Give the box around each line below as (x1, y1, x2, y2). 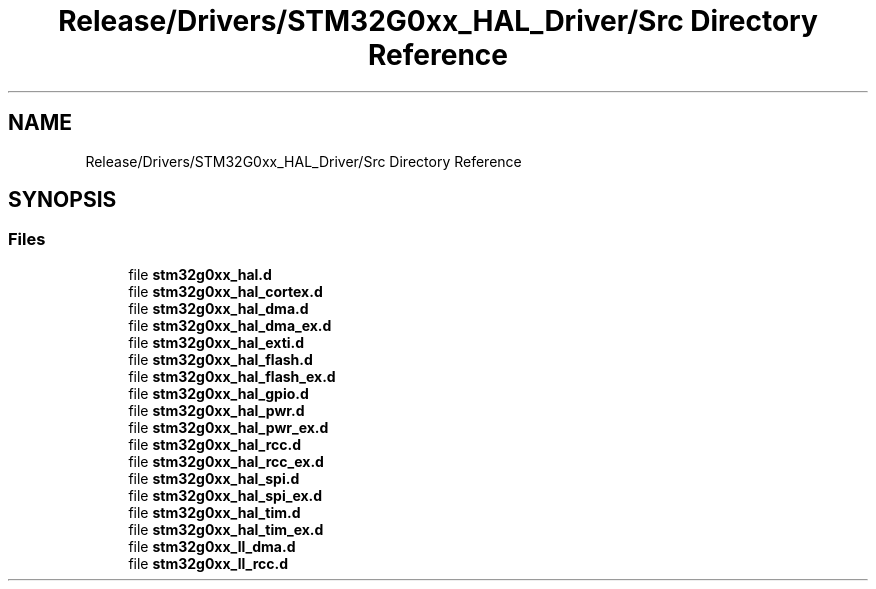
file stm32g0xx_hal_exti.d (128, 333, 305, 351)
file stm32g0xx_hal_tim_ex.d (128, 520, 324, 538)
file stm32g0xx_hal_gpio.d (128, 384, 309, 402)
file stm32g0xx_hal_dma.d (128, 299, 309, 317)
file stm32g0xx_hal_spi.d (128, 469, 300, 487)
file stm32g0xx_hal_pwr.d (128, 401, 305, 419)
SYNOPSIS (8, 187, 117, 213)
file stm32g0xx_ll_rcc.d (128, 554, 289, 572)
